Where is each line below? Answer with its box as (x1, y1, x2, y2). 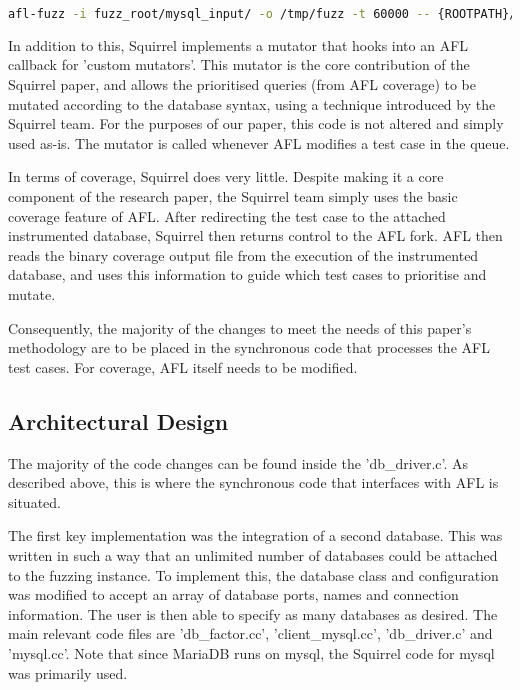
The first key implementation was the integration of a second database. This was (8, 525, 503, 546)
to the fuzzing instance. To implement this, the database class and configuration (8, 564, 499, 585)
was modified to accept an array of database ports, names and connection (8, 584, 459, 605)
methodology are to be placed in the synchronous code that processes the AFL (8, 337, 490, 358)
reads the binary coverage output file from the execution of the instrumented (8, 244, 479, 265)
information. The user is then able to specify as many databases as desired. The (8, 603, 498, 624)
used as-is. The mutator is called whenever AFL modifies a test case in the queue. (8, 132, 510, 153)
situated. (8, 491, 61, 512)
